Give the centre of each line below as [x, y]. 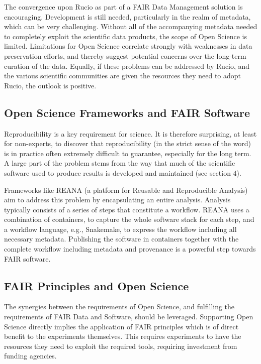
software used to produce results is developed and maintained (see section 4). [123, 172]
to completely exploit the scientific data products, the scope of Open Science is [125, 36]
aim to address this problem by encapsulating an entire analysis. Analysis [117, 200]
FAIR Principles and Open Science [97, 285]
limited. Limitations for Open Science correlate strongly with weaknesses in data [128, 46]
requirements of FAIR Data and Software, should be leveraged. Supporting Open [129, 317]
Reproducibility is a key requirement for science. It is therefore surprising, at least [130, 133]
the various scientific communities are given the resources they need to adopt [123, 76]
